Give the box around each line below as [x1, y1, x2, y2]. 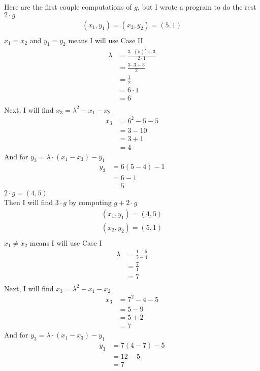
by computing [69, 197, 112, 208]
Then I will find [4, 197, 53, 208]
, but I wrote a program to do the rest [137, 2, 256, 12]
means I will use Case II [68, 35, 143, 45]
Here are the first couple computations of [4, 2, 132, 12]
